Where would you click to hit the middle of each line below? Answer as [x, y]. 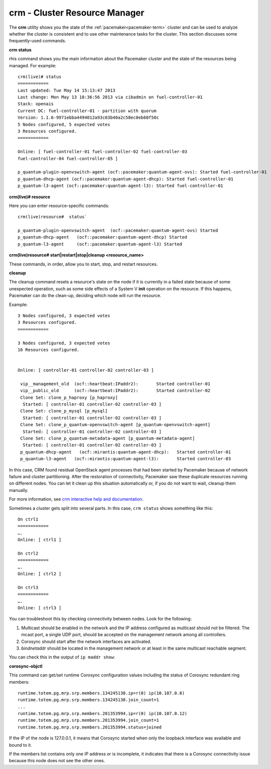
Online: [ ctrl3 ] [40, 608]
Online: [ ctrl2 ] [40, 574]
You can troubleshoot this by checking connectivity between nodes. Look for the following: [100, 619]
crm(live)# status [40, 76]
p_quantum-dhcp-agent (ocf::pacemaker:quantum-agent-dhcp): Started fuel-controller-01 [126, 179]
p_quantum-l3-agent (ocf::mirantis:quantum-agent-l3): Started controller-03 [126, 459]
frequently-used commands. [38, 41]
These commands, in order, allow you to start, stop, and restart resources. [83, 264]
